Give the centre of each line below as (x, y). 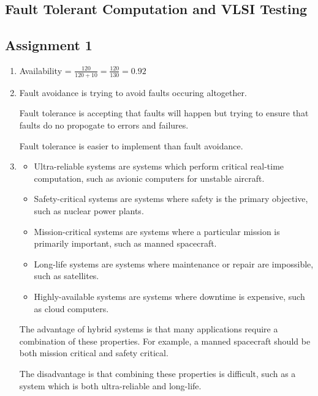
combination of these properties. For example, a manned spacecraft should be (165, 341)
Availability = (45, 70)
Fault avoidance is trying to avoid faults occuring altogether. (133, 92)
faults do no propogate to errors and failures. (104, 125)
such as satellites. (66, 276)
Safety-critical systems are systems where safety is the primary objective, (171, 199)
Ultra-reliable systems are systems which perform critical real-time (159, 166)
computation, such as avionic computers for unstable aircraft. (149, 178)
